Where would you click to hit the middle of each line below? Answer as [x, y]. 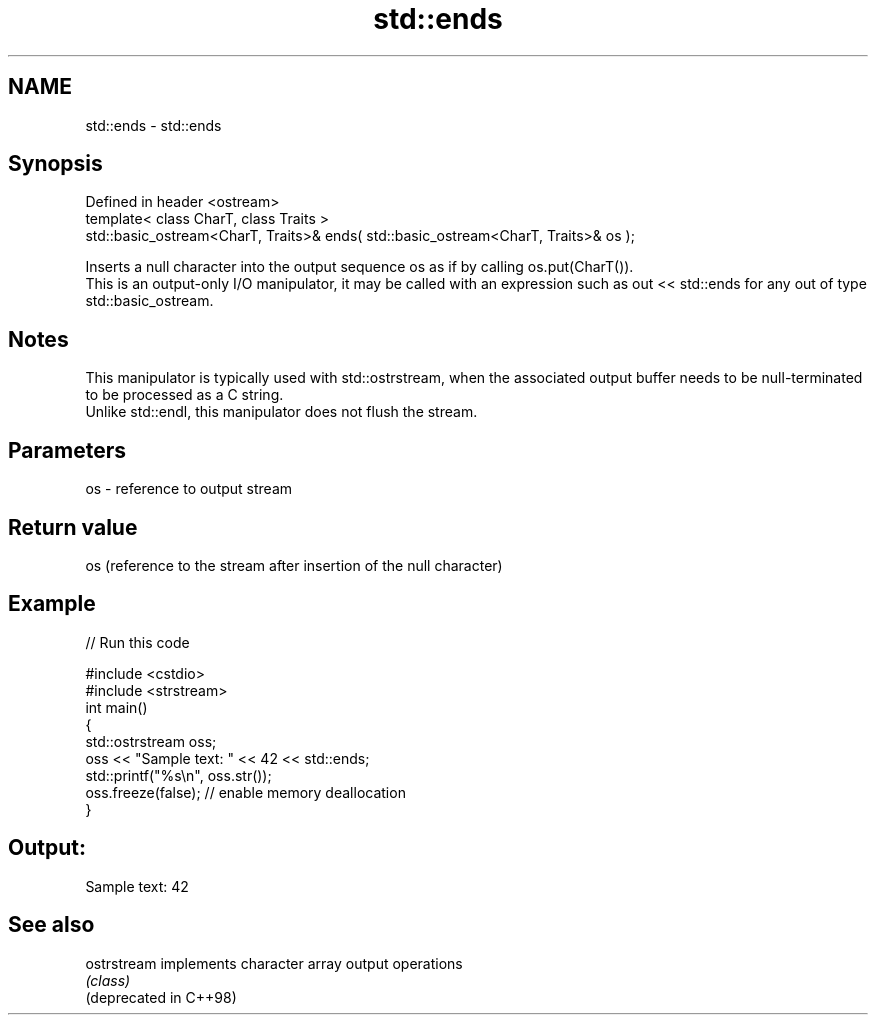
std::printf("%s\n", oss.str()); [178, 775]
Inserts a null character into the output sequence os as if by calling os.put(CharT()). [359, 267]
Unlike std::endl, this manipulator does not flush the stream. [281, 412]
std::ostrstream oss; [151, 741]
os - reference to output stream [189, 489]
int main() [116, 707]
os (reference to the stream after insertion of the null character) [294, 565]
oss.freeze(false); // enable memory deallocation [245, 792]
